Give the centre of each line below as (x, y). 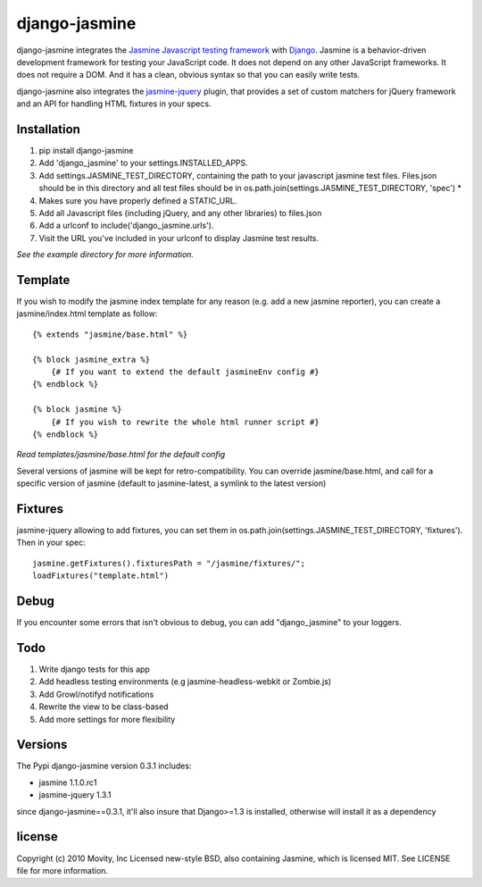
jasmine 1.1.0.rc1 (68, 782)
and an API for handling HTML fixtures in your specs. (114, 104)
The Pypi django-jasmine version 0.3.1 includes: (104, 766)
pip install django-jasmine (86, 151)
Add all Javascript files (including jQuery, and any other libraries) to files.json (180, 213)
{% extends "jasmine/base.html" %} (110, 334)
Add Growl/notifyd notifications (96, 694)
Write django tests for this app (95, 669)
